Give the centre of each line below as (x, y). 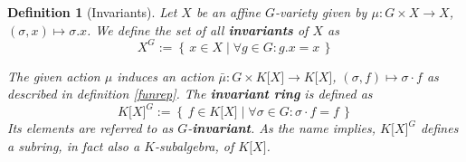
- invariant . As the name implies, (282, 128)
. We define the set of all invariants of (198, 29)
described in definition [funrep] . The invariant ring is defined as (190, 94)
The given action (54, 76)
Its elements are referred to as (90, 128)
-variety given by (321, 12)
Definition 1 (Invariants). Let (92, 12)
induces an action (166, 76)
